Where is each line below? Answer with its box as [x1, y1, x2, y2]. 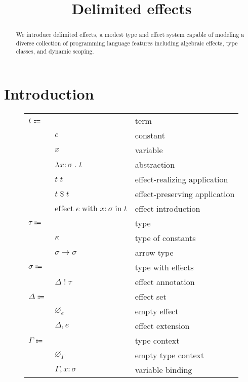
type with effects [135, 261, 194, 273]
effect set [135, 291, 167, 303]
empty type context [135, 349, 204, 361]
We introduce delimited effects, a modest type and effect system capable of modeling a [16, 30, 244, 39]
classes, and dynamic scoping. [16, 47, 94, 56]
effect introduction [135, 203, 200, 215]
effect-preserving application [135, 188, 235, 200]
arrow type [135, 247, 174, 259]
